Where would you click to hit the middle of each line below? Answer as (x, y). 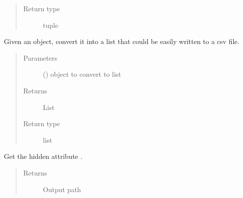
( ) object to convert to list (82, 74)
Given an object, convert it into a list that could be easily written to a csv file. (122, 41)
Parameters (40, 57)
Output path (62, 189)
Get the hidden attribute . (43, 156)
